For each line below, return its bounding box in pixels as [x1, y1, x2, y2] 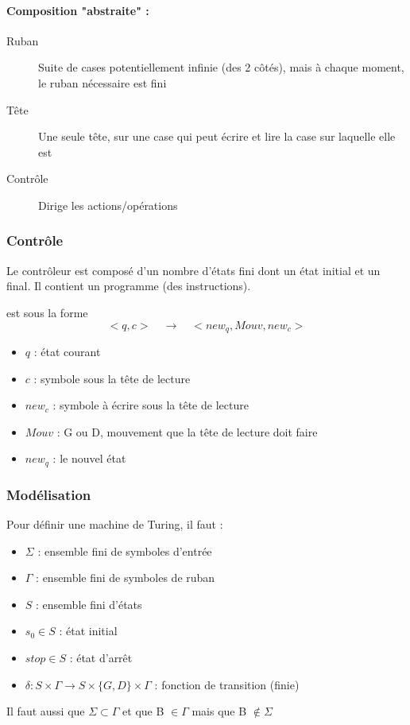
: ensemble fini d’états [36, 595, 142, 612]
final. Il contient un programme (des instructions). [6, 277, 251, 294]
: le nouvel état [52, 450, 126, 467]
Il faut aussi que [6, 703, 85, 719]
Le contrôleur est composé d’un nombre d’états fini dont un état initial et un [6, 262, 381, 278]
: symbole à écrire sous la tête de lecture [52, 397, 249, 413]
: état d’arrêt [69, 649, 133, 666]
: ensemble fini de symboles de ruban [36, 569, 215, 586]
